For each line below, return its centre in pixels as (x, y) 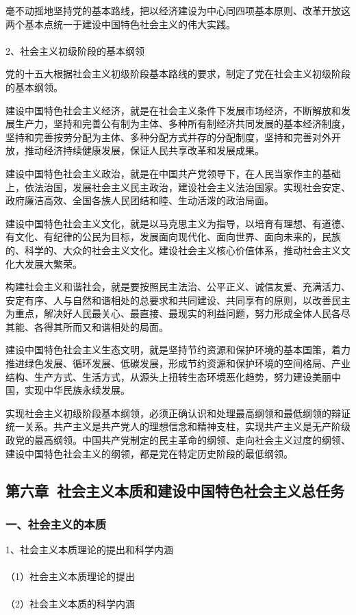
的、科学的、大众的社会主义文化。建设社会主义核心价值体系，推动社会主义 (173, 250)
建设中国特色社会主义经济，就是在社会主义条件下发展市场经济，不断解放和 (173, 110)
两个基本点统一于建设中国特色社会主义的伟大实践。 (120, 24)
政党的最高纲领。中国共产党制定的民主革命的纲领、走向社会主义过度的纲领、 (178, 440)
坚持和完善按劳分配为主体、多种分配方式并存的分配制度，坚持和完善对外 (168, 137)
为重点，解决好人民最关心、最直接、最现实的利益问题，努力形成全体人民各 (173, 313)
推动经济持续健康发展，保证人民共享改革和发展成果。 (144, 150)
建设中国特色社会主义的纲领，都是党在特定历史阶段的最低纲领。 (149, 453)
